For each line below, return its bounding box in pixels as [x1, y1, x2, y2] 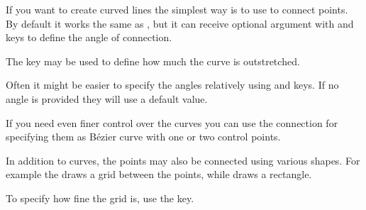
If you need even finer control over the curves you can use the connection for [6, 115, 338, 130]
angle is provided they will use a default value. [6, 91, 208, 106]
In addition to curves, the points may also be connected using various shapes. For [6, 153, 360, 167]
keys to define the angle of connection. [6, 30, 172, 45]
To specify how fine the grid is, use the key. [6, 190, 194, 205]
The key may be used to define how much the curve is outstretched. [6, 53, 300, 68]
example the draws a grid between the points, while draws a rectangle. [6, 167, 312, 182]
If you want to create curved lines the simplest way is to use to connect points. [6, 2, 348, 16]
